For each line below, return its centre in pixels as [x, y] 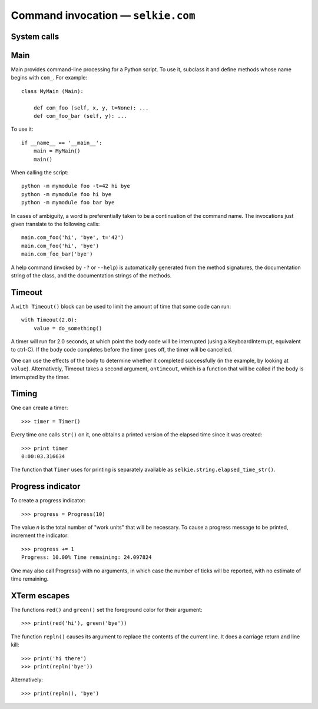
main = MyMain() [57, 151]
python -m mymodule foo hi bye [67, 194]
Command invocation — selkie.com [103, 15]
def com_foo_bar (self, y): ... [80, 116]
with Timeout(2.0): [49, 320]
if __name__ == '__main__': [62, 143]
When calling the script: [40, 172]
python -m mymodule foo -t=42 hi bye [76, 186]
